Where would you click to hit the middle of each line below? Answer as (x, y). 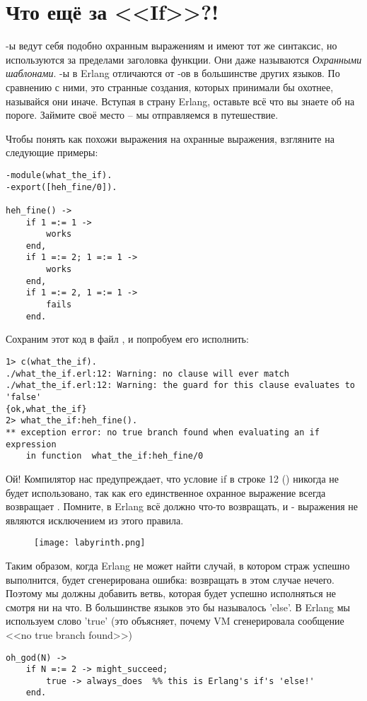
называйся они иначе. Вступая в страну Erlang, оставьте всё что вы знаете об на (180, 101)
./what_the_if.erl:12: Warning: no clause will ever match (147, 373)
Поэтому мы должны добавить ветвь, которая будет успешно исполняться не (171, 593)
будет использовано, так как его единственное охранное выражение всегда (166, 492)
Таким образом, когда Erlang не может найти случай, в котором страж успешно (178, 565)
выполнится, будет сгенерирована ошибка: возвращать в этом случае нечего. (170, 579)
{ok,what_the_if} (46, 409)
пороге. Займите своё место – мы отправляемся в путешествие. (142, 115)
